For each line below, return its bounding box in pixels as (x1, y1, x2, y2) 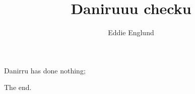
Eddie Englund (108, 27, 154, 38)
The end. (4, 82, 32, 92)
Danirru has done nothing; (4, 65, 86, 75)
